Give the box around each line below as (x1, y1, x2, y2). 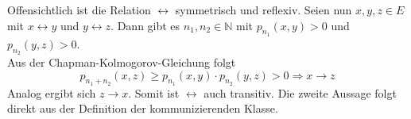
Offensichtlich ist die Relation (7, 2, 151, 17)
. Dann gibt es (111, 17, 180, 33)
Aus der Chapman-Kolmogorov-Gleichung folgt (7, 54, 236, 70)
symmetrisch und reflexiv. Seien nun (175, 2, 352, 17)
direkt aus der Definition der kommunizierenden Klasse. (7, 100, 278, 117)
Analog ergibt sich (7, 84, 96, 101)
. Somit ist (128, 84, 180, 101)
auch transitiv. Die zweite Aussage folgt (204, 84, 397, 101)
